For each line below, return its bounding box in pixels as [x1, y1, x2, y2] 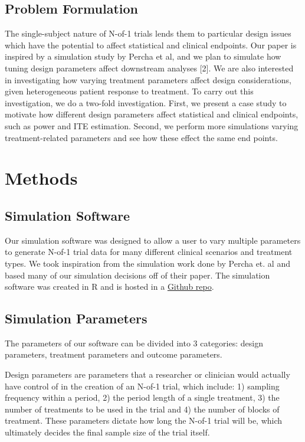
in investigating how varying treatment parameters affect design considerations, [5, 73, 291, 86]
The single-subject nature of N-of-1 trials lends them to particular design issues [5, 27, 291, 40]
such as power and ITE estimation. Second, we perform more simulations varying [5, 119, 299, 132]
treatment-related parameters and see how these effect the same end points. [5, 131, 278, 143]
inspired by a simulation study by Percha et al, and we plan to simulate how [5, 50, 281, 63]
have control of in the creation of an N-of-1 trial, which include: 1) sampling [5, 379, 280, 392]
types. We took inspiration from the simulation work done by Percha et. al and [5, 257, 290, 269]
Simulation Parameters [5, 309, 147, 328]
